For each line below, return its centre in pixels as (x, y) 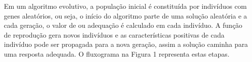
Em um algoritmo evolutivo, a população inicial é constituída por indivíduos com (126, 6)
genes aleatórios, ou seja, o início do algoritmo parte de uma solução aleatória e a (126, 15)
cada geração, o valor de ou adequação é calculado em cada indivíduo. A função (123, 25)
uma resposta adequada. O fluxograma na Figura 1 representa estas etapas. (117, 53)
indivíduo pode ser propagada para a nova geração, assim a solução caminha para (126, 44)
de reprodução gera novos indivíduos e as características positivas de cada (114, 34)
